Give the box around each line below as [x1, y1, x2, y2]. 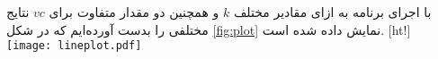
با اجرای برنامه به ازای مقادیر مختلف [233, 3, 432, 21]
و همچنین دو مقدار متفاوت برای [49, 3, 219, 21]
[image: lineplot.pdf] [6, 39, 142, 53]
